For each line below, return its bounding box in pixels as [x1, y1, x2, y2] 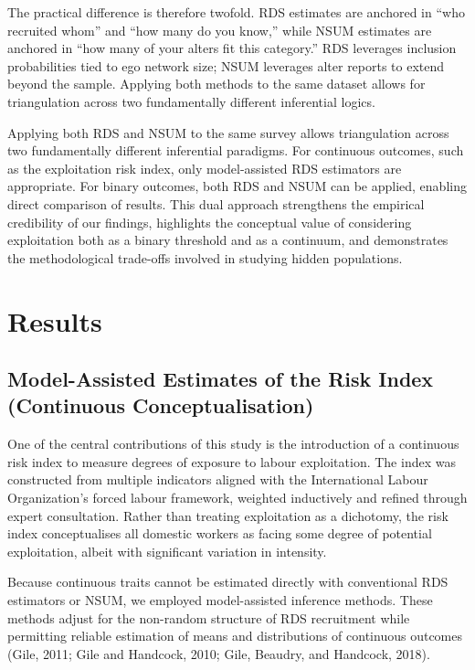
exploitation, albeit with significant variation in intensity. [7, 541, 327, 560]
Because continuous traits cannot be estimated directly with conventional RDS [7, 572, 449, 591]
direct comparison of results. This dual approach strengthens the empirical [7, 194, 425, 213]
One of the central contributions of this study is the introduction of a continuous [7, 434, 459, 453]
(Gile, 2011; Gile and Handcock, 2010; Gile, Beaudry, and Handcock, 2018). [7, 643, 430, 663]
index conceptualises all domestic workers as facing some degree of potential [7, 524, 432, 543]
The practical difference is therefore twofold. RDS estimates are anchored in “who [7, 3, 465, 21]
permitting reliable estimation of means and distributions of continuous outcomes [7, 626, 462, 645]
